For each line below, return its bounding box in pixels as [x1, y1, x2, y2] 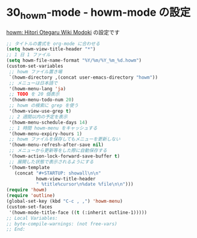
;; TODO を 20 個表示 [8, 91, 60, 98]
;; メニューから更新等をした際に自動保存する [8, 148, 108, 154]
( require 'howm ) [6, 187, 47, 193]
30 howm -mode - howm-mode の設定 [6, 5, 191, 21]
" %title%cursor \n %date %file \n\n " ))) [36, 181, 134, 188]
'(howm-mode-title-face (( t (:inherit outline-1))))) [8, 210, 147, 216]
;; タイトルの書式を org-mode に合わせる [6, 41, 100, 47]
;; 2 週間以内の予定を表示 [8, 113, 68, 120]
